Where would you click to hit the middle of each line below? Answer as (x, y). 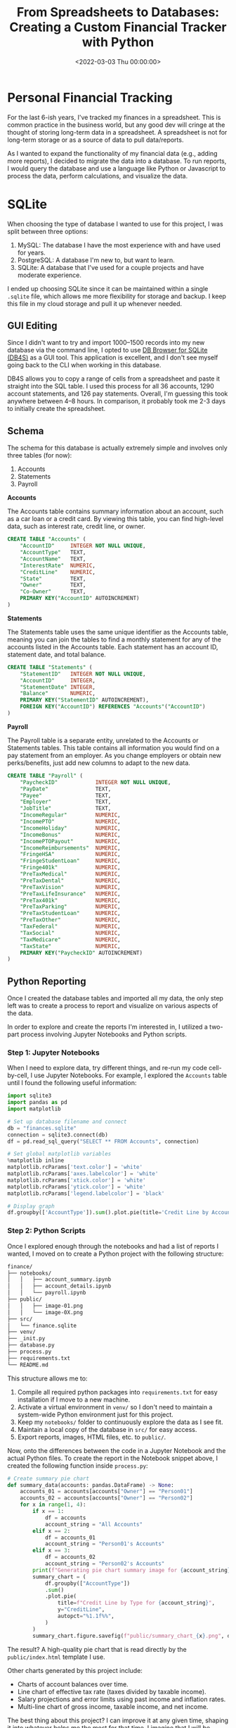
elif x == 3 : (52, 1551)
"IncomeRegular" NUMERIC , (70, 815)
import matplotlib (34, 1109)
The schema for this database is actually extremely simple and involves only (118, 448)
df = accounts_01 (70, 1538)
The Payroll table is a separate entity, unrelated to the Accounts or (103, 740)
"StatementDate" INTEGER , (58, 687)
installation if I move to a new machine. (74, 1399)
